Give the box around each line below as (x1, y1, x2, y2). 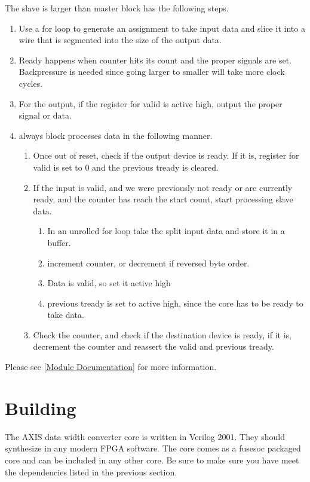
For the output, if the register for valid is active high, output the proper (19, 97, 283, 110)
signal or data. (19, 109, 72, 122)
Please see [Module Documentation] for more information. (5, 360, 217, 373)
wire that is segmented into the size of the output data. (19, 34, 222, 46)
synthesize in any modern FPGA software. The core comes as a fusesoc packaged (5, 442, 301, 454)
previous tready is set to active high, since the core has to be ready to (47, 296, 303, 309)
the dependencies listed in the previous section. (5, 465, 177, 478)
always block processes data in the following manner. (19, 129, 213, 141)
